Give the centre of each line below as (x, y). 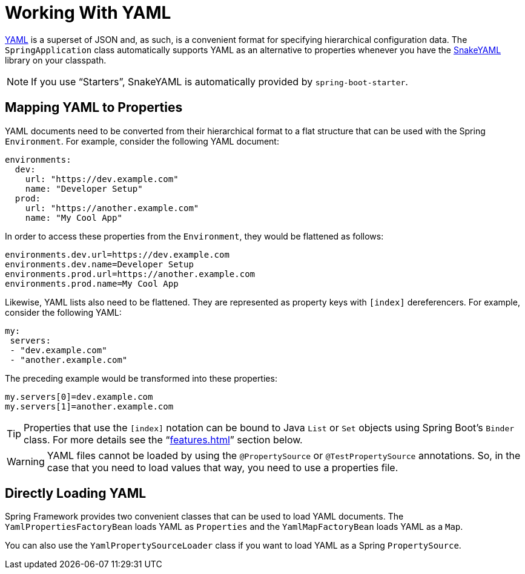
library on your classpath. (56, 60)
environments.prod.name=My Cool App (92, 283)
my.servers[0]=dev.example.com (79, 396)
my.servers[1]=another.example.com (89, 406)
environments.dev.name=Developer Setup (99, 264)
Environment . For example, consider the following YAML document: (142, 141)
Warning (26, 461)
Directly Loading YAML (76, 494)
